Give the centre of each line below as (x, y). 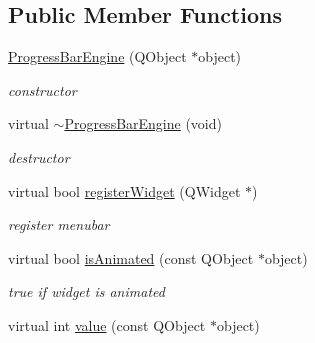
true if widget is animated (86, 291)
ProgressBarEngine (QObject (97, 56)
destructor (39, 156)
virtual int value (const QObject (107, 324)
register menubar (59, 224)
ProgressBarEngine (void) (143, 123)
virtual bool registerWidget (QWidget (124, 190)
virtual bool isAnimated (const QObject (131, 257)
